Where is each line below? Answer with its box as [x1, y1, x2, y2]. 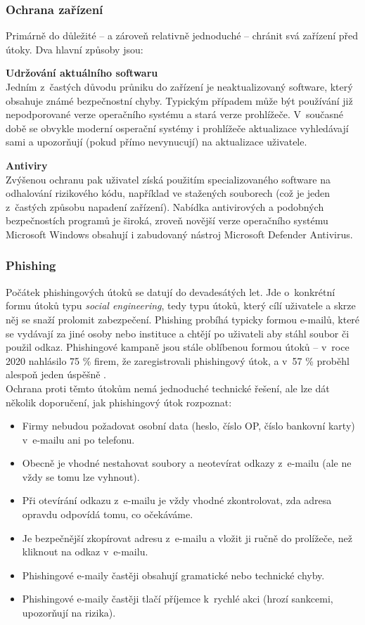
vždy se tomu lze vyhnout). [22, 469, 140, 484]
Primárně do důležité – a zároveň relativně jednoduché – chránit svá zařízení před [6, 28, 359, 43]
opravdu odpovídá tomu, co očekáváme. [22, 507, 193, 522]
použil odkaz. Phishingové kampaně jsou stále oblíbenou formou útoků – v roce [6, 340, 350, 354]
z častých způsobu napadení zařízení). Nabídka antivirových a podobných [6, 199, 324, 214]
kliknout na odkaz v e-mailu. [22, 544, 148, 559]
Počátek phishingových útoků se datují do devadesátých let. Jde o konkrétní [6, 284, 335, 299]
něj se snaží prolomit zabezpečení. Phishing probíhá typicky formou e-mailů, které [6, 311, 360, 326]
